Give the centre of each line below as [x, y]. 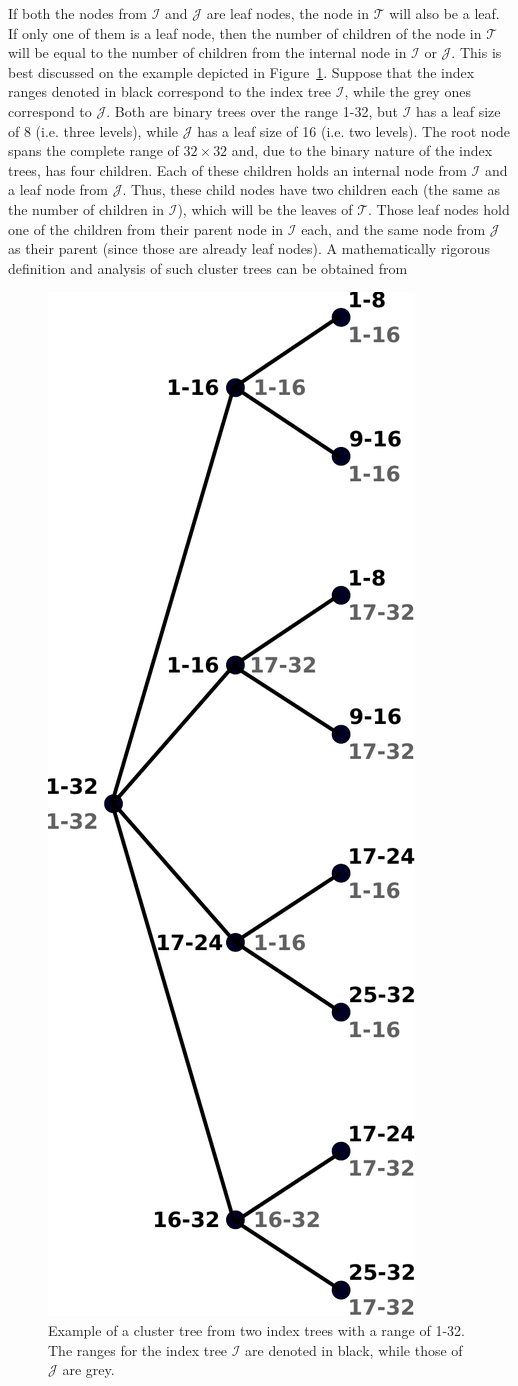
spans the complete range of [93, 150]
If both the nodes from [77, 13]
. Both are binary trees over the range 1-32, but [252, 110]
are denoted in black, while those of [354, 1349]
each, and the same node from [393, 228]
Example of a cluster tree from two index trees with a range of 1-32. [257, 1329]
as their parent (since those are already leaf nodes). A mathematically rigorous [249, 248]
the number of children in [86, 208]
